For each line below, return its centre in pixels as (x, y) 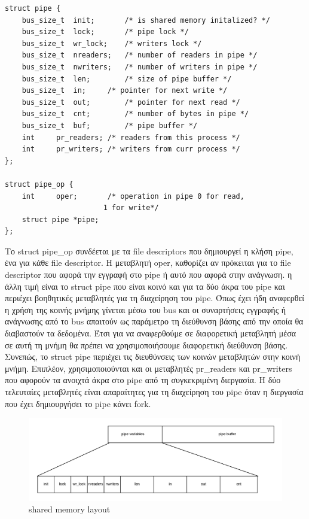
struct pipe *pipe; (60, 219)
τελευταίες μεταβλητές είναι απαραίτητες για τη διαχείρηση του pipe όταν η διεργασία (154, 391)
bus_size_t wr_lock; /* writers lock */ (112, 43)
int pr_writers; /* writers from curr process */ (131, 149)
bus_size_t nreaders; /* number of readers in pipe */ (140, 55)
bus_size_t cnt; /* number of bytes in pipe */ (135, 114)
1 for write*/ (131, 208)
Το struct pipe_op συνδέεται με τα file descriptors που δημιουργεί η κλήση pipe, (149, 251)
